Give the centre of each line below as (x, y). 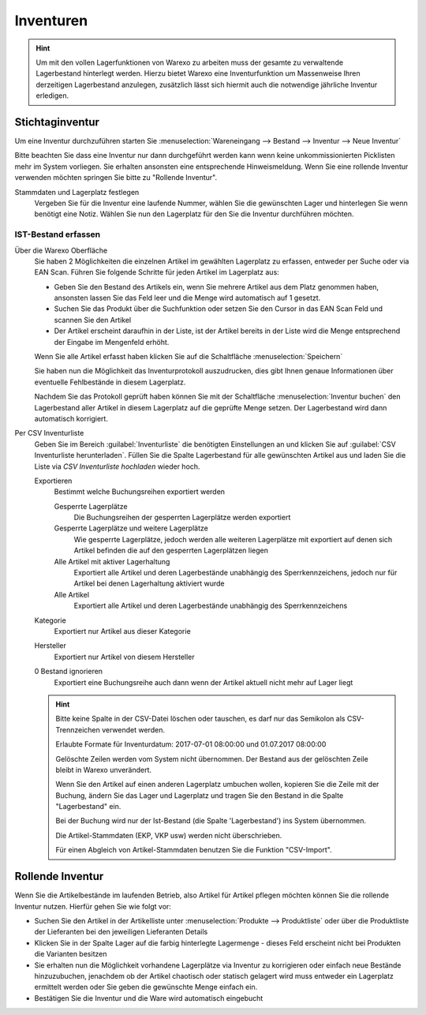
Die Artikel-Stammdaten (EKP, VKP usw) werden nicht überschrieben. (169, 835)
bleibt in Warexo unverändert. (104, 770)
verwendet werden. (133, 729)
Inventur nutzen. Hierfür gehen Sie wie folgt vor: (93, 906)
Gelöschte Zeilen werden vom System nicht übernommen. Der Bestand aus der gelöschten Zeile (212, 758)
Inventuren (51, 21)
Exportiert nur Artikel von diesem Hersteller (124, 657)
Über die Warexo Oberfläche (61, 250)
